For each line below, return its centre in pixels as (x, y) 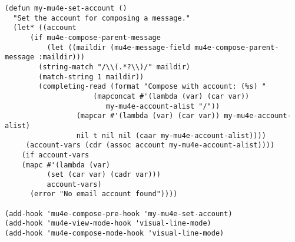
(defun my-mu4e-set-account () (66, 8)
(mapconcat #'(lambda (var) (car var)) (171, 96)
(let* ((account (45, 28)
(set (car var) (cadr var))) (104, 175)
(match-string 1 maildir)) (91, 77)
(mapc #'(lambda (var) (66, 165)
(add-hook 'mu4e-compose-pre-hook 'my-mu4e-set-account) (119, 214)
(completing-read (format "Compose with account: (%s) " (152, 87)
